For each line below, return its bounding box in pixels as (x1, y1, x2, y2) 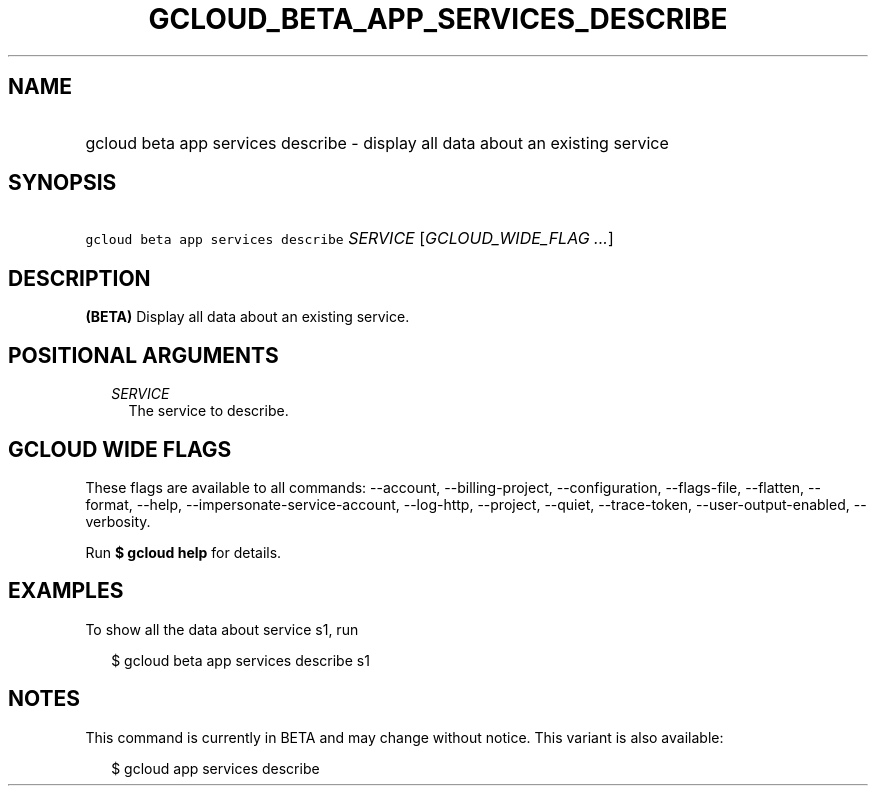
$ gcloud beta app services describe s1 (111, 651, 370, 669)
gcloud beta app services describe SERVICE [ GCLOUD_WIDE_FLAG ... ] (85, 228, 614, 249)
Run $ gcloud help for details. (85, 543, 282, 561)
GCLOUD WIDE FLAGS (8, 436, 232, 462)
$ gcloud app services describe (111, 759, 320, 777)
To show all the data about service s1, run (85, 620, 359, 638)
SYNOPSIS (8, 170, 117, 196)
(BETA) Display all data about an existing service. (85, 308, 410, 326)
